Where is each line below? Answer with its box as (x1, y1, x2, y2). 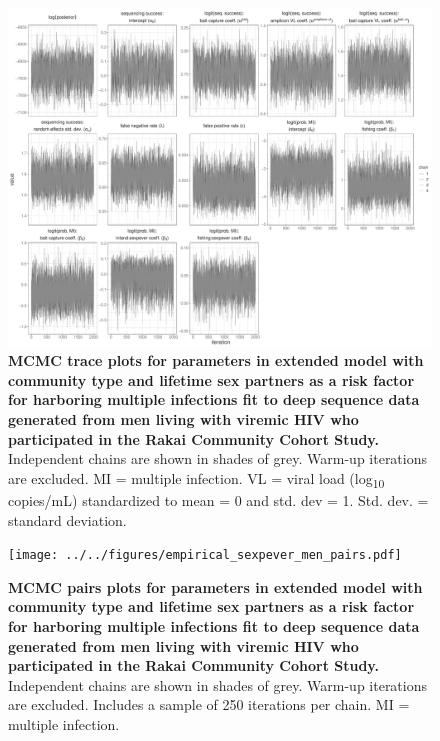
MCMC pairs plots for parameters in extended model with (8, 576, 423, 597)
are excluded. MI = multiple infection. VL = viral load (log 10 (8, 467, 385, 491)
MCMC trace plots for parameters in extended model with (8, 350, 424, 371)
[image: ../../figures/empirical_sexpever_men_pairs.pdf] (8, 548, 402, 563)
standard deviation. (8, 509, 127, 530)
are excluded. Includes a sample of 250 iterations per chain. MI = (8, 694, 410, 715)
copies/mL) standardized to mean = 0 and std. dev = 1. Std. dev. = (8, 489, 429, 510)
